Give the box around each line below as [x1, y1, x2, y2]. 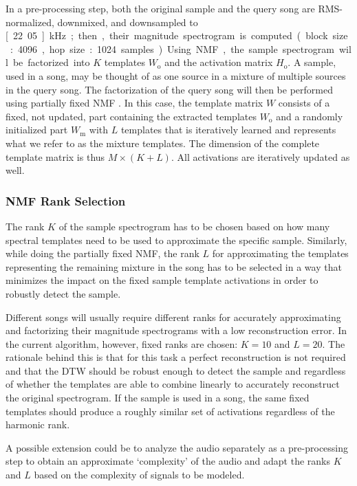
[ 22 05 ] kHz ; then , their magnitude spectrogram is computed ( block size [6, 28, 348, 43]
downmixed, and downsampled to [57, 14, 198, 29]
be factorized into [12, 55, 90, 69]
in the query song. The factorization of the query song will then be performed [6, 82, 333, 96]
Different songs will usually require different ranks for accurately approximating [6, 309, 341, 324]
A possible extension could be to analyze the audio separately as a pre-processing [6, 440, 349, 454]
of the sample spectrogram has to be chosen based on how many [58, 219, 330, 233]
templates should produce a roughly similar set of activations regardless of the [6, 404, 335, 418]
